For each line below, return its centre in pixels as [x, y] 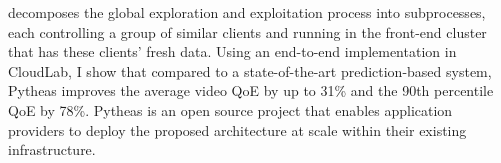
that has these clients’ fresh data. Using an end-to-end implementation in [232, 51]
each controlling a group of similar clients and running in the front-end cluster [247, 31]
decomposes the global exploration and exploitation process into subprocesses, [247, 12]
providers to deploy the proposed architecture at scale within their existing [237, 129]
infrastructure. [52, 149]
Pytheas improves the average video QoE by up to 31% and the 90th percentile [251, 90]
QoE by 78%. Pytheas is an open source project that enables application [230, 109]
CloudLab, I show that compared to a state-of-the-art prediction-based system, [250, 70]
